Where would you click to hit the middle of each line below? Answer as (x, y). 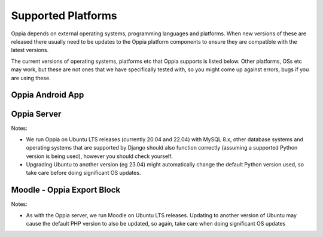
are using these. (31, 78)
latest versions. (30, 50)
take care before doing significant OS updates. (83, 173)
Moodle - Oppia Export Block (66, 190)
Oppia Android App (48, 95)
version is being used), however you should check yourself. (99, 156)
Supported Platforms (64, 16)
